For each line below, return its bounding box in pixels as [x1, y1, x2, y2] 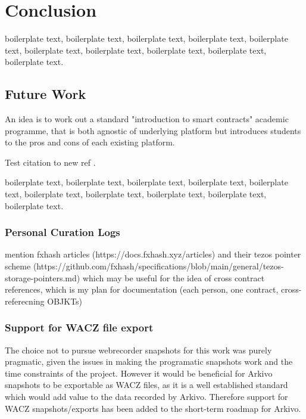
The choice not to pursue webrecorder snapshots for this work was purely [5, 343, 272, 356]
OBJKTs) [47, 294, 83, 307]
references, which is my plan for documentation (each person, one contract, [5, 283, 279, 296]
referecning [5, 294, 45, 307]
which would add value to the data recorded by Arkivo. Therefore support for [5, 390, 288, 403]
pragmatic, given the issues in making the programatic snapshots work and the [5, 355, 293, 368]
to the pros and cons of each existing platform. [5, 136, 175, 148]
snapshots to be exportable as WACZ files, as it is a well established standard [5, 378, 288, 391]
